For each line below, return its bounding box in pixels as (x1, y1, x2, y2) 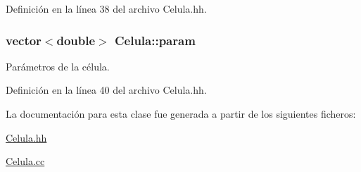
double (56, 31, 96, 49)
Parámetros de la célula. (6, 59, 110, 73)
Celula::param (114, 31, 196, 49)
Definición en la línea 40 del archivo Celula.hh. (6, 82, 207, 97)
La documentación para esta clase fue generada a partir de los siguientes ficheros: (6, 106, 356, 121)
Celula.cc (6, 154, 45, 168)
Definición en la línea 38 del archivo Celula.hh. (6, 1, 207, 16)
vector (6, 31, 42, 49)
